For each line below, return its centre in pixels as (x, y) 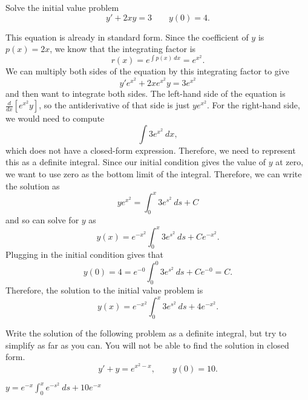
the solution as (33, 185)
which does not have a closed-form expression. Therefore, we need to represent (151, 150)
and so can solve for (42, 220)
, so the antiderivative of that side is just (114, 105)
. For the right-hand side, (253, 105)
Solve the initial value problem (62, 7)
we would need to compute (55, 118)
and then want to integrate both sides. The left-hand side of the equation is (146, 93)
